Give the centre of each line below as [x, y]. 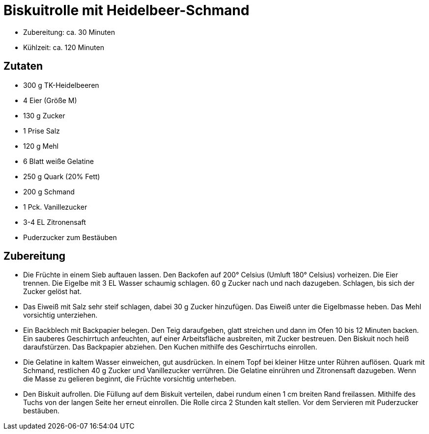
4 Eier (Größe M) [50, 100]
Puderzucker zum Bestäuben [70, 237]
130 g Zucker [44, 115]
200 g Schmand [49, 191]
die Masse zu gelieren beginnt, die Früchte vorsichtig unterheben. [130, 379]
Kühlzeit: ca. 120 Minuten [64, 47]
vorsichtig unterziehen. [60, 315]
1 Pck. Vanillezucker [55, 207]
